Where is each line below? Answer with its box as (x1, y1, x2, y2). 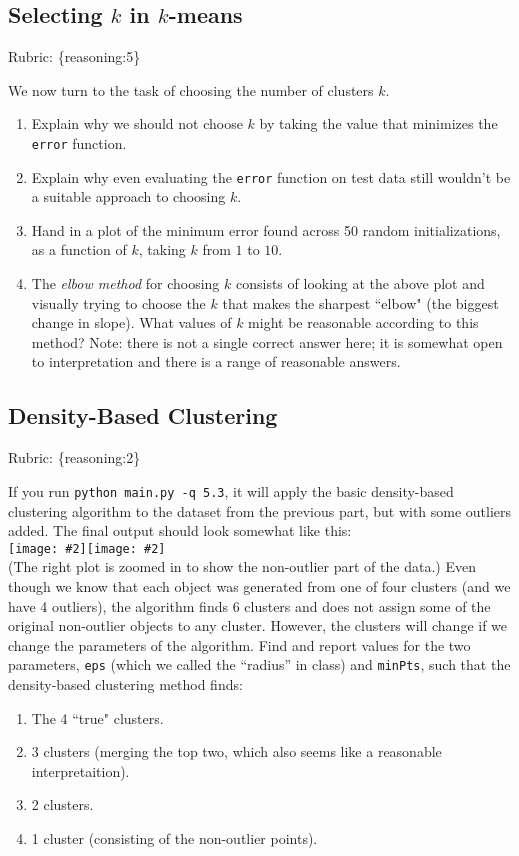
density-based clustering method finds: (8, 673, 243, 694)
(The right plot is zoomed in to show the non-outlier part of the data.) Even (8, 556, 476, 577)
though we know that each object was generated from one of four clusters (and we (8, 575, 511, 596)
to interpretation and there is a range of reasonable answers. (31, 351, 401, 372)
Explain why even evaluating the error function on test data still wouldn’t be (31, 166, 511, 187)
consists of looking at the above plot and (235, 273, 485, 294)
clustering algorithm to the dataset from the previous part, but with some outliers (8, 500, 512, 521)
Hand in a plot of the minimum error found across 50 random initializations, (31, 219, 501, 240)
